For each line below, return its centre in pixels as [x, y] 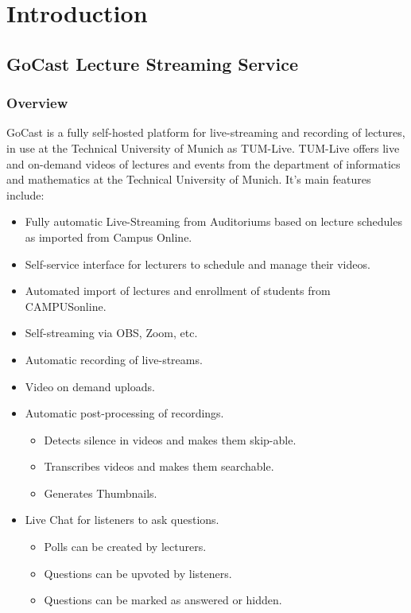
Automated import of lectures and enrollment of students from [178, 291]
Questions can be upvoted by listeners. [138, 573]
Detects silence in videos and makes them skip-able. [170, 439]
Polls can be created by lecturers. [125, 547]
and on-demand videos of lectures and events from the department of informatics [204, 163]
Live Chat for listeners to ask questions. [122, 520]
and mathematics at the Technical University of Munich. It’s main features [189, 179]
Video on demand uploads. [90, 386]
